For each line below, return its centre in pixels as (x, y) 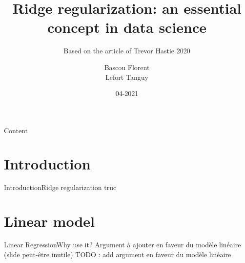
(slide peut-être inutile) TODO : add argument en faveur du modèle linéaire (118, 254)
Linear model (50, 221)
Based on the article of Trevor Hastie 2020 (127, 51)
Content (16, 130)
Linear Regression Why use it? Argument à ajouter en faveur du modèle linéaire (122, 245)
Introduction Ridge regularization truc (60, 187)
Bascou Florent (127, 67)
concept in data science (127, 27)
